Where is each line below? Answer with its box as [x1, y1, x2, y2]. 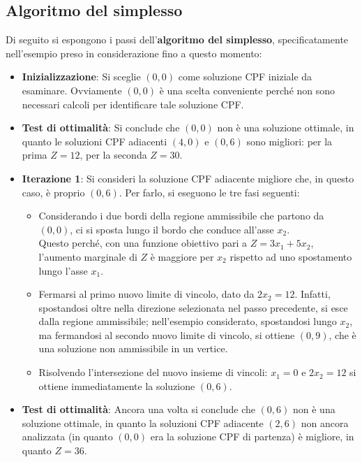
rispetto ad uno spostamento [229, 249, 352, 264]
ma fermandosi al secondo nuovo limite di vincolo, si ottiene [38, 327, 295, 342]
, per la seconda [80, 147, 147, 162]
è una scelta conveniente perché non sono [159, 82, 335, 97]
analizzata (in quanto [22, 429, 113, 444]
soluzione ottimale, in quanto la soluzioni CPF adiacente [22, 415, 264, 430]
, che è [329, 327, 356, 342]
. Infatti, [294, 287, 331, 301]
